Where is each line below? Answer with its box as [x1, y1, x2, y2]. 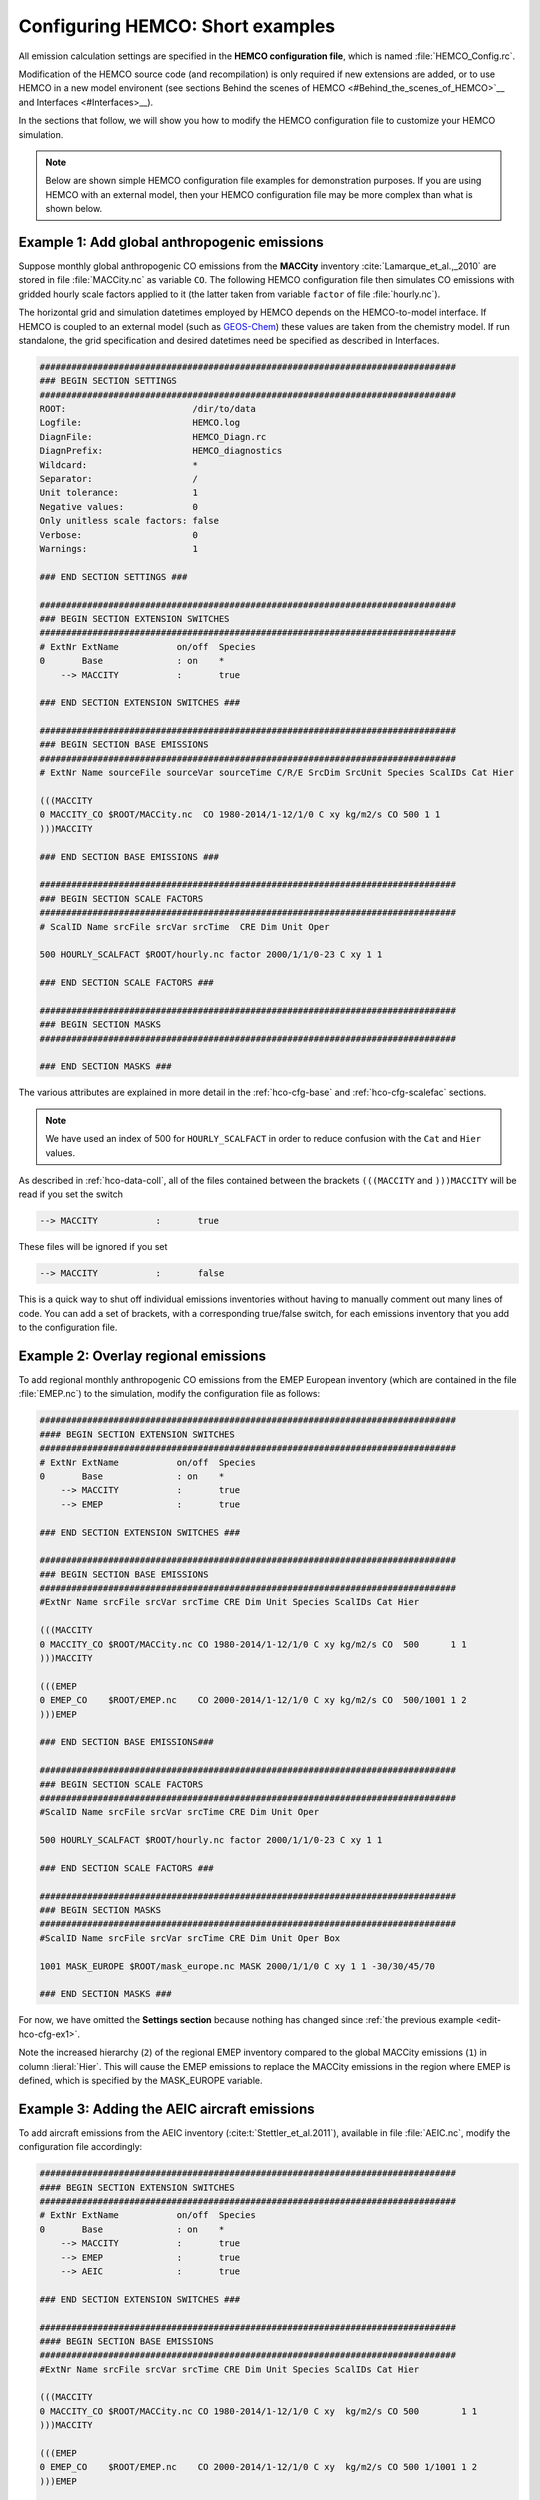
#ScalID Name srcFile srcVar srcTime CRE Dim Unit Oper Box [39, 1932, 341, 1944]
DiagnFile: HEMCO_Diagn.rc [39, 431, 267, 442]
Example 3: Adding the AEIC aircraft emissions [18, 2100, 315, 2117]
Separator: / [39, 473, 199, 485]
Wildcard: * [39, 459, 199, 470]
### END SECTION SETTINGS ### [39, 571, 188, 582]
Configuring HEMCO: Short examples [18, 15, 336, 37]
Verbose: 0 [39, 529, 199, 540]
